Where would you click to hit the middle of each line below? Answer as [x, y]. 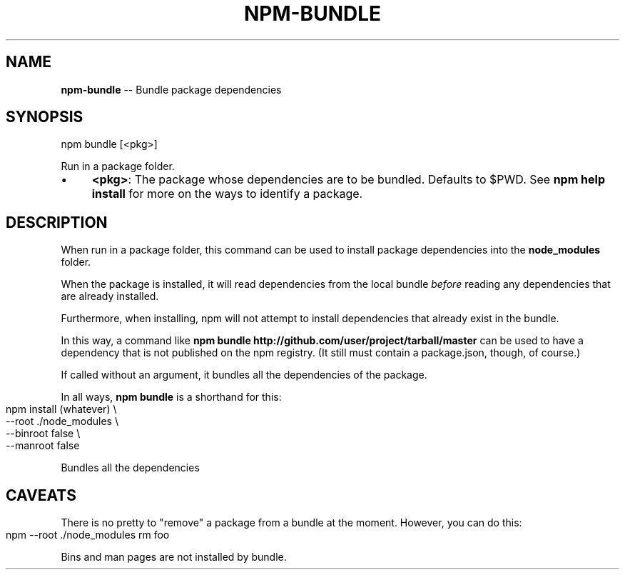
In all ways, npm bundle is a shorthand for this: [171, 397]
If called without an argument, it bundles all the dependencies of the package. [244, 375]
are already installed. [110, 296]
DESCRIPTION [57, 222]
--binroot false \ [43, 434]
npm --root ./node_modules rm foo [88, 535]
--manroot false [43, 446]
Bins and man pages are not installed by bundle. [174, 557]
